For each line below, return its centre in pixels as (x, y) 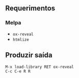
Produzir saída (29, 55)
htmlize (21, 40)
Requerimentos (30, 8)
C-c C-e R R (18, 71)
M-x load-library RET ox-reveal (39, 67)
